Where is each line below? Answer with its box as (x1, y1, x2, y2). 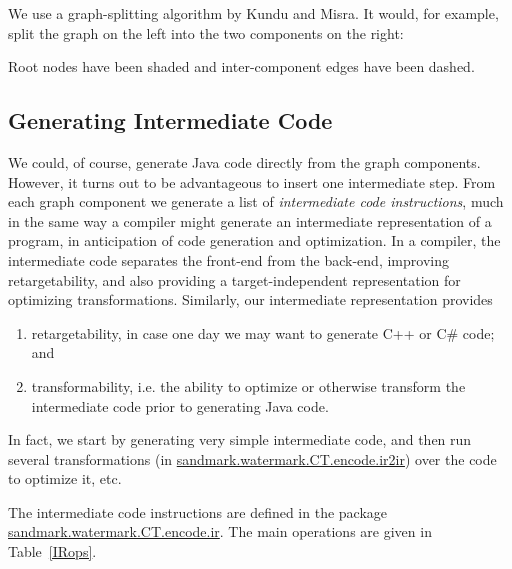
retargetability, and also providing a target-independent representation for (8, 269, 461, 290)
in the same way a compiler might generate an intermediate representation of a (8, 210, 492, 231)
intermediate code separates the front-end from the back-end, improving (8, 249, 449, 270)
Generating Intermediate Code (8, 105, 333, 136)
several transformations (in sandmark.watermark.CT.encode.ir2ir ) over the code (8, 448, 497, 469)
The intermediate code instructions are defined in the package (8, 501, 388, 522)
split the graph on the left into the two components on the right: (8, 22, 404, 43)
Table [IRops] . (8, 541, 97, 562)
